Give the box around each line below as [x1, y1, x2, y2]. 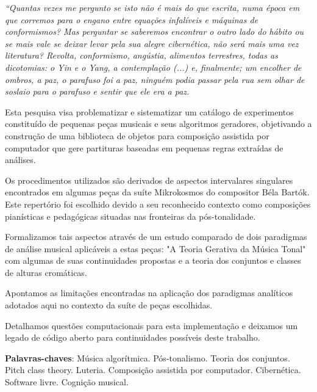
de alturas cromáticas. [5, 266, 87, 278]
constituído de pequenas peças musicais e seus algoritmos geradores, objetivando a [5, 117, 312, 130]
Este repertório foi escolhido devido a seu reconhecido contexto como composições [5, 197, 311, 210]
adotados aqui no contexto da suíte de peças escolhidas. [5, 299, 213, 311]
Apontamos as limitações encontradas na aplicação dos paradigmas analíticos [5, 286, 293, 299]
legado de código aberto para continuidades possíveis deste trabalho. [5, 331, 260, 344]
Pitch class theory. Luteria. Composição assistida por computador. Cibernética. [5, 363, 301, 376]
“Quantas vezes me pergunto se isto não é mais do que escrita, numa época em [5, 1, 300, 13]
